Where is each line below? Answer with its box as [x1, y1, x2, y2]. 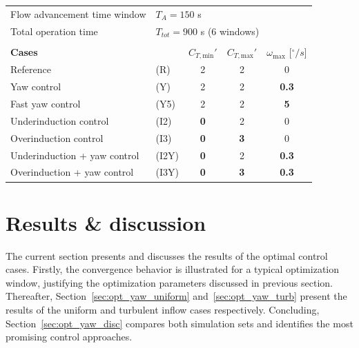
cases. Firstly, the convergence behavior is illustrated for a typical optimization [6, 262, 339, 276]
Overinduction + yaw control [10, 165, 134, 179]
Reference [10, 62, 51, 76]
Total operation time [10, 23, 98, 38]
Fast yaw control [10, 96, 81, 111]
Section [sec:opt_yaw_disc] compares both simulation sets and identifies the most [6, 316, 353, 330]
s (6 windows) [200, 23, 260, 38]
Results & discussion [6, 208, 206, 236]
